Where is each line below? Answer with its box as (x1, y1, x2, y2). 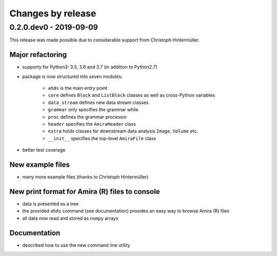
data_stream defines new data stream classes (48, 99, 149, 105)
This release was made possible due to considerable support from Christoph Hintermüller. (9, 37, 200, 43)
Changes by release (9, 8, 96, 19)
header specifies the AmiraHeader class (48, 121, 136, 127)
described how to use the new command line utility (22, 242, 130, 248)
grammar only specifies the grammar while (48, 107, 138, 113)
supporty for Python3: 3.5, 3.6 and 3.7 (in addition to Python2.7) (22, 64, 157, 70)
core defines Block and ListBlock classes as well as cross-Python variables (48, 92, 215, 99)
